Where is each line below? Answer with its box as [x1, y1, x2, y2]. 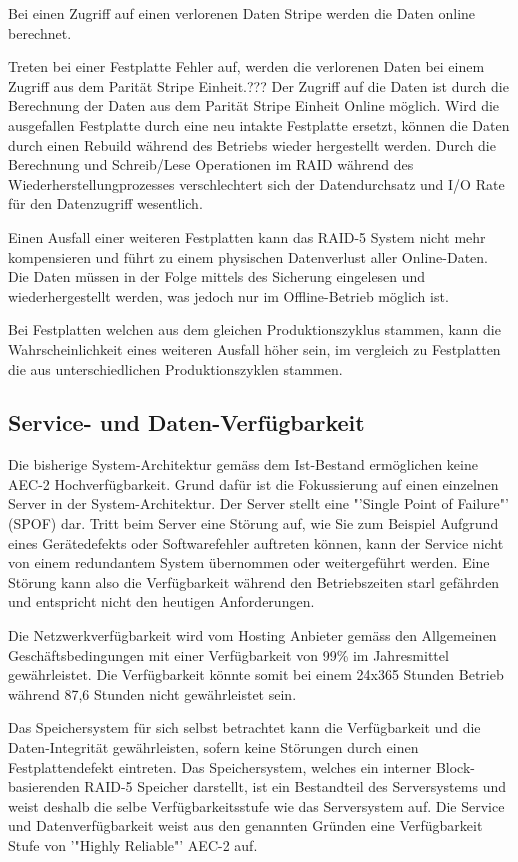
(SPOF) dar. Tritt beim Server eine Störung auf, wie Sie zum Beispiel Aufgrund [8, 513, 499, 534]
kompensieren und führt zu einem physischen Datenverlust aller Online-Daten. [8, 246, 488, 267]
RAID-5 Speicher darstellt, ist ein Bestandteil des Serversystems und [84, 776, 506, 797]
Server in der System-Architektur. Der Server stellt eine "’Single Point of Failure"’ [8, 493, 509, 514]
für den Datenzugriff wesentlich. [8, 193, 203, 214]
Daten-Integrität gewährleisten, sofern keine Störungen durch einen [8, 737, 419, 758]
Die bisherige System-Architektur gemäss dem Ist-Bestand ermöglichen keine [8, 454, 478, 475]
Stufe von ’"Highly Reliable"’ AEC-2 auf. [8, 834, 258, 855]
